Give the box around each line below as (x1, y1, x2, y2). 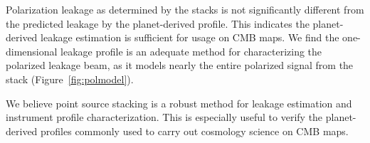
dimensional (6, 43, 58, 58)
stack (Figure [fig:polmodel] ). (6, 71, 134, 86)
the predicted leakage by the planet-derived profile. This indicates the (6, 16, 310, 31)
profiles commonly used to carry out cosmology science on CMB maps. (41, 123, 349, 138)
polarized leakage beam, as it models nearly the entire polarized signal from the (6, 58, 354, 73)
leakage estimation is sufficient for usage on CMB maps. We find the (41, 30, 339, 45)
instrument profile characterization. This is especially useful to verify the (6, 110, 323, 125)
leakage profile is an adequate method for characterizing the (60, 43, 322, 58)
